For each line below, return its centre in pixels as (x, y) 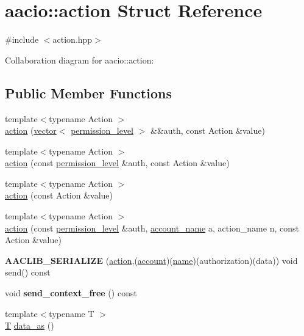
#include (22, 39)
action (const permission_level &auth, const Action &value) (117, 163)
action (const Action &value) (59, 195)
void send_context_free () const (71, 293)
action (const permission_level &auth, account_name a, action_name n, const (152, 228)
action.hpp (72, 39)
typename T (72, 313)
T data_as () (30, 325)
